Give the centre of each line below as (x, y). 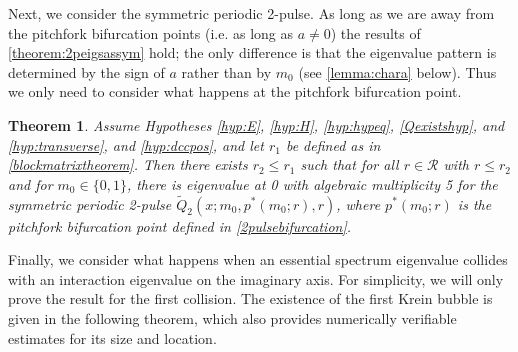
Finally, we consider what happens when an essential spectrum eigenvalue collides (258, 259)
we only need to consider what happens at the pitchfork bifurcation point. (235, 91)
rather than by (226, 71)
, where (358, 203)
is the (474, 203)
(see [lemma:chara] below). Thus (397, 71)
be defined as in (333, 144)
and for (30, 183)
